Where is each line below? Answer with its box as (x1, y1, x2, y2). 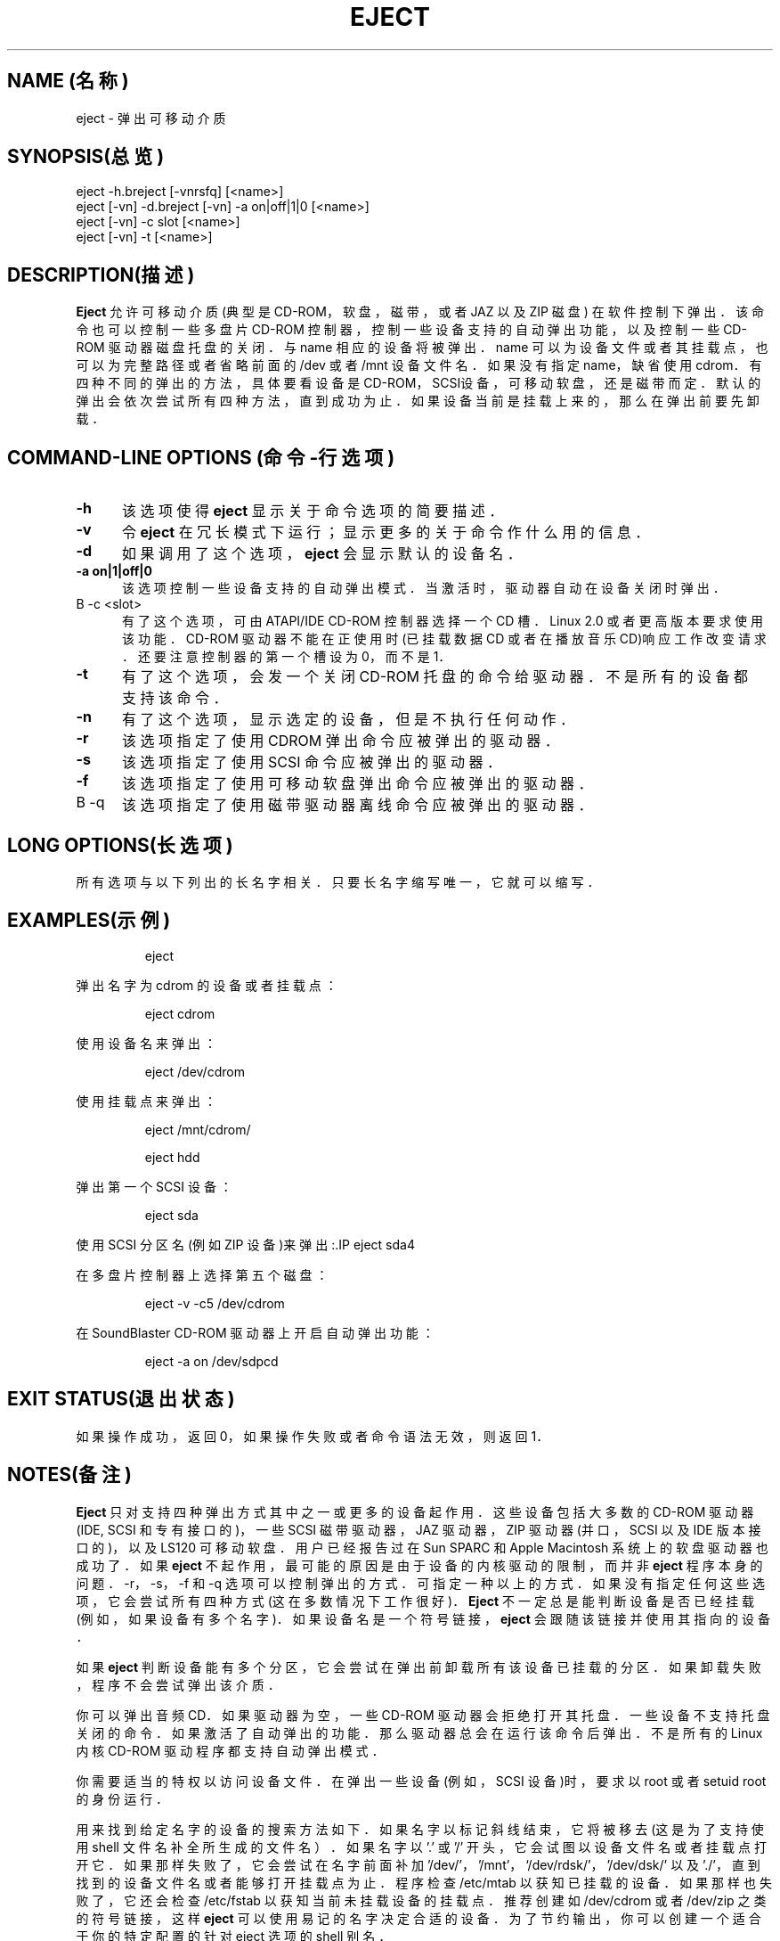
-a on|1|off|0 (76, 563, 152, 579)
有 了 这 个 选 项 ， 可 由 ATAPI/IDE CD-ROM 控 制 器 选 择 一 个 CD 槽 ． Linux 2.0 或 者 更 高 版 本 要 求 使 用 (122, 613, 764, 629)
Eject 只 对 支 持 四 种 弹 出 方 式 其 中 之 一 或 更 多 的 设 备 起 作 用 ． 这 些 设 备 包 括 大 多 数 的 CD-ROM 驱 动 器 (76, 1503, 754, 1519)
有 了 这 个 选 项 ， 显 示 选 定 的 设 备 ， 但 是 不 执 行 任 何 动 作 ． (121, 710, 574, 729)
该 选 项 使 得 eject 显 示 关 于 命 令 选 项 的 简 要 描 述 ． (121, 502, 504, 520)
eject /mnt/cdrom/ (144, 1121, 251, 1137)
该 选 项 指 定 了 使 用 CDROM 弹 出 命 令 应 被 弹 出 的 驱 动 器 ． (121, 732, 559, 750)
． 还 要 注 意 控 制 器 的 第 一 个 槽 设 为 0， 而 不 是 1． (122, 649, 451, 665)
